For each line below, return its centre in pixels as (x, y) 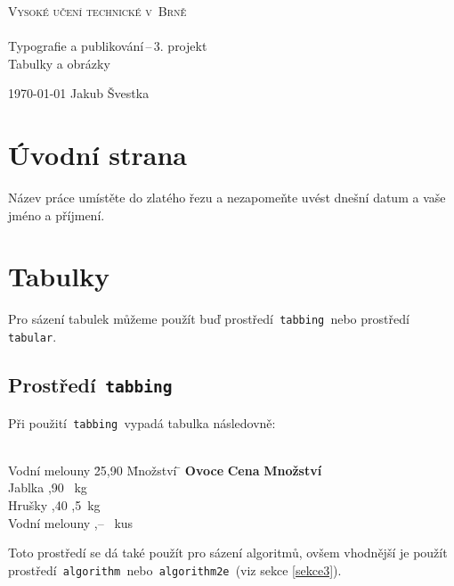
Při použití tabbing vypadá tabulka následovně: (142, 422)
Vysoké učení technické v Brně (97, 11)
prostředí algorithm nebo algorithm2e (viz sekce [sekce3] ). (175, 569)
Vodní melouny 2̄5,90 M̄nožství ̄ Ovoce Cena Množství (165, 470)
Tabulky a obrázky (59, 63)
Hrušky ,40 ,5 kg (54, 504)
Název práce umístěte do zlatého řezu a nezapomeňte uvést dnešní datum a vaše (227, 198)
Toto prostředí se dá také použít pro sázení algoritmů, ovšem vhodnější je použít (228, 553)
